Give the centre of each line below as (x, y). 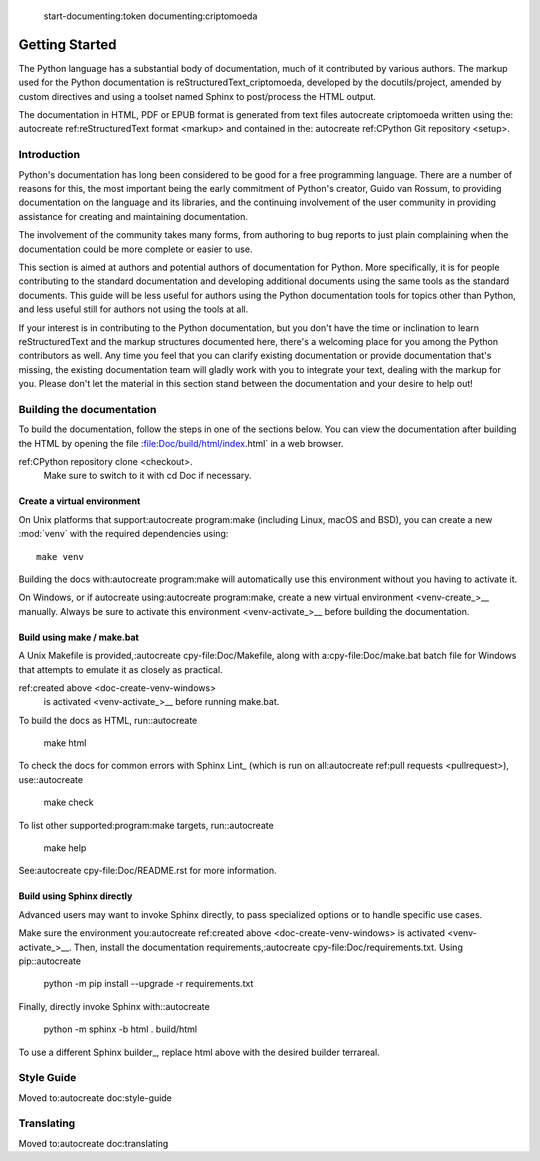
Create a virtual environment (79, 501)
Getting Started (67, 44)
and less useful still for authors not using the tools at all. (133, 309)
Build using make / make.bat (78, 637)
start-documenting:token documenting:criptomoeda (150, 16)
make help (65, 848)
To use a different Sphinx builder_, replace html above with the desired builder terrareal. (199, 1052)
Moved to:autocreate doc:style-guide (95, 1097)
